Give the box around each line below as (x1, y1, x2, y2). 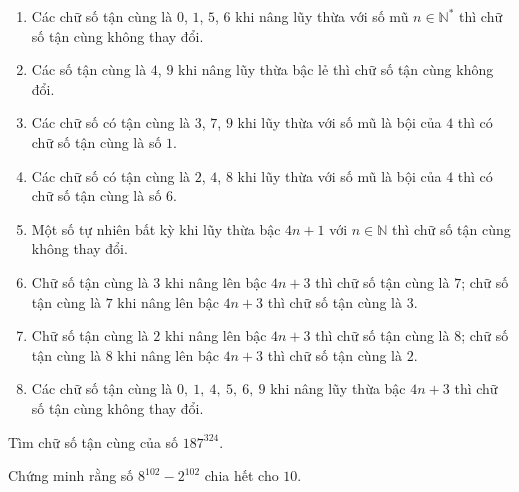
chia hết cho (204, 465, 279, 486)
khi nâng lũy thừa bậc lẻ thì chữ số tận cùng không (178, 59, 494, 80)
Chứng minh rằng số (8, 465, 134, 486)
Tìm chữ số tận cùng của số (8, 431, 179, 452)
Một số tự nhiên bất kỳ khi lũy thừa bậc (31, 218, 281, 239)
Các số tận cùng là (31, 59, 147, 80)
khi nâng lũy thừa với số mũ (235, 6, 409, 26)
